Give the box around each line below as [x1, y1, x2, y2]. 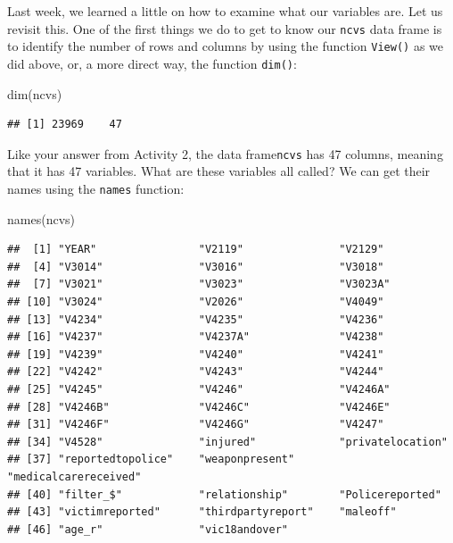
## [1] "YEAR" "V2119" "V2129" [7, 243, 384, 256]
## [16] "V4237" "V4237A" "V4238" [7, 330, 384, 344]
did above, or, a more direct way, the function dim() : [7, 54, 297, 72]
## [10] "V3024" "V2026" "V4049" [7, 296, 384, 309]
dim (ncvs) [7, 84, 62, 103]
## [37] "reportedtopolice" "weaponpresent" [7, 453, 295, 466]
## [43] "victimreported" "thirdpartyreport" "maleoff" [7, 505, 397, 519]
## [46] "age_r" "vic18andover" [7, 522, 288, 536]
